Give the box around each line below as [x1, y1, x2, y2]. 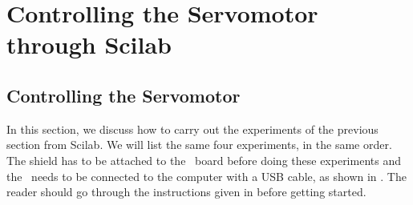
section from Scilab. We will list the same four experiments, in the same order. [6, 136, 392, 153]
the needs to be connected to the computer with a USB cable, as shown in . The [6, 167, 407, 184]
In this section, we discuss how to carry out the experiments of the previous [6, 120, 379, 137]
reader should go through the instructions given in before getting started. [6, 183, 366, 200]
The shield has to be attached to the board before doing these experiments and [6, 151, 401, 168]
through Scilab [6, 28, 172, 61]
